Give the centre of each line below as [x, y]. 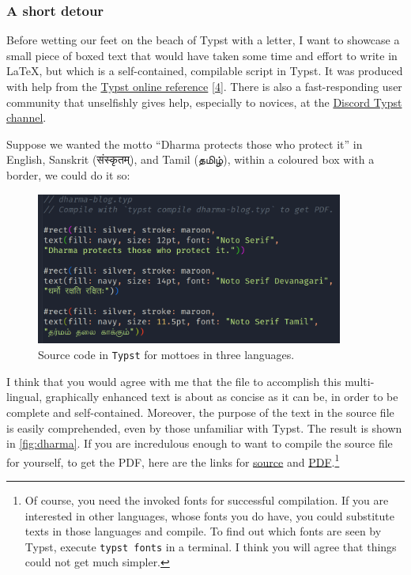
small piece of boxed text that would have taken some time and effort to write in [202, 55]
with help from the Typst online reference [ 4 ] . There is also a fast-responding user [204, 86]
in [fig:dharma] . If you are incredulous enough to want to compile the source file [200, 443]
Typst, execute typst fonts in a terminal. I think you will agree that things [211, 546]
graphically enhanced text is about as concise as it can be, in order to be [222, 397]
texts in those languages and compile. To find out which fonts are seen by [203, 531]
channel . [26, 117]
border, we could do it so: [68, 174]
